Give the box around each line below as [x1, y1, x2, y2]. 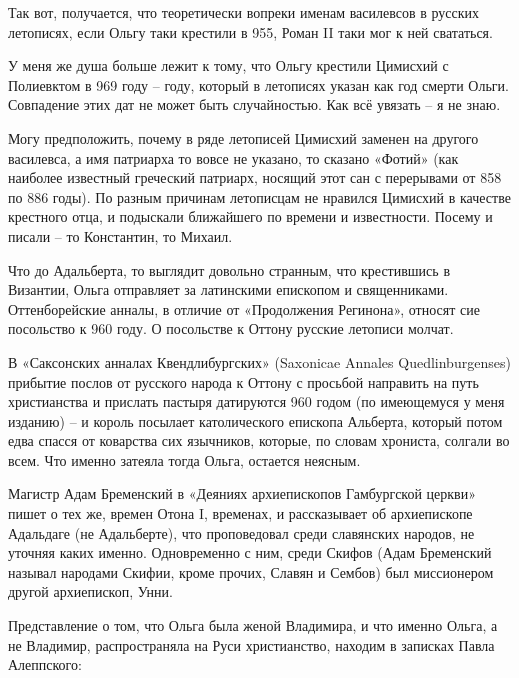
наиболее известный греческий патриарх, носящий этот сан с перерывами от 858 [8, 167, 502, 188]
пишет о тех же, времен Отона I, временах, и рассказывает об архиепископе [8, 503, 473, 524]
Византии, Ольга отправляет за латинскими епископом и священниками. [8, 279, 449, 300]
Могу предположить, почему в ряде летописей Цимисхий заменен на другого [8, 127, 479, 148]
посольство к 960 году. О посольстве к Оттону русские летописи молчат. [8, 318, 454, 339]
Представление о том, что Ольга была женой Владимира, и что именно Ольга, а [8, 615, 498, 636]
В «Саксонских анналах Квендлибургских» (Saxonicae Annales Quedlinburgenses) [8, 351, 511, 372]
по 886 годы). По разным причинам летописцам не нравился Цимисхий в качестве [8, 186, 511, 207]
